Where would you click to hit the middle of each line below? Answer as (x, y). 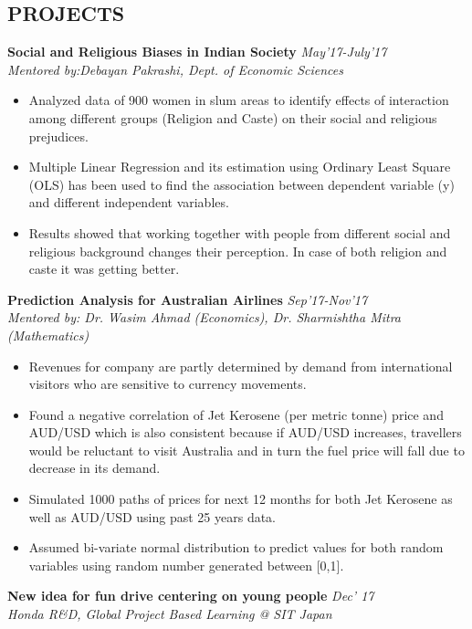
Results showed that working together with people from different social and (240, 232)
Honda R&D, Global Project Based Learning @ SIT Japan (170, 614)
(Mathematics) (48, 335)
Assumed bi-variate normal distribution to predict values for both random (236, 547)
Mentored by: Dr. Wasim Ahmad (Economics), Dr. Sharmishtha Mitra (205, 317)
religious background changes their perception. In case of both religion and (238, 251)
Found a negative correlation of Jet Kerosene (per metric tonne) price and (236, 414)
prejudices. (58, 136)
